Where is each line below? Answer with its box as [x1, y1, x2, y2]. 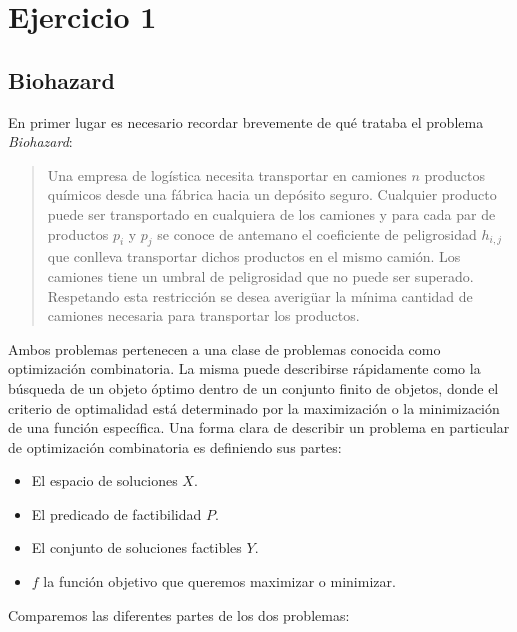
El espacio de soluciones [31, 470, 178, 491]
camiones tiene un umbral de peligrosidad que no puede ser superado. [47, 265, 474, 286]
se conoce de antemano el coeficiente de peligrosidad [157, 223, 477, 244]
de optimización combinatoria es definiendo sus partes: [8, 436, 342, 457]
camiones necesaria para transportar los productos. [47, 305, 360, 326]
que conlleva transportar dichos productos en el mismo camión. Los [47, 246, 461, 267]
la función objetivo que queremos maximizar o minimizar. [43, 571, 396, 592]
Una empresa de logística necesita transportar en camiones [47, 164, 407, 185]
